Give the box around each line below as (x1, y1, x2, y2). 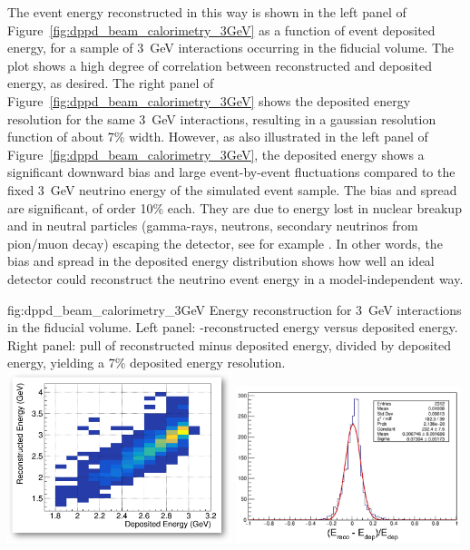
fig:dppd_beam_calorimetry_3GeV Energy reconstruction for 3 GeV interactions (7, 300, 462, 319)
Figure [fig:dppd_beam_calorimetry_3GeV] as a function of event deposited (7, 20, 436, 39)
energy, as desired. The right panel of (7, 74, 214, 93)
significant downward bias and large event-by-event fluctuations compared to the (7, 162, 455, 182)
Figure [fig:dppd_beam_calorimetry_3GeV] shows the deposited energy (7, 91, 411, 110)
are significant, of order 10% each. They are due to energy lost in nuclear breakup (7, 198, 462, 217)
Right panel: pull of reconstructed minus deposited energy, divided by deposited (7, 335, 452, 354)
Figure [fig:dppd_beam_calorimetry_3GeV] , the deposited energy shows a (7, 144, 425, 163)
